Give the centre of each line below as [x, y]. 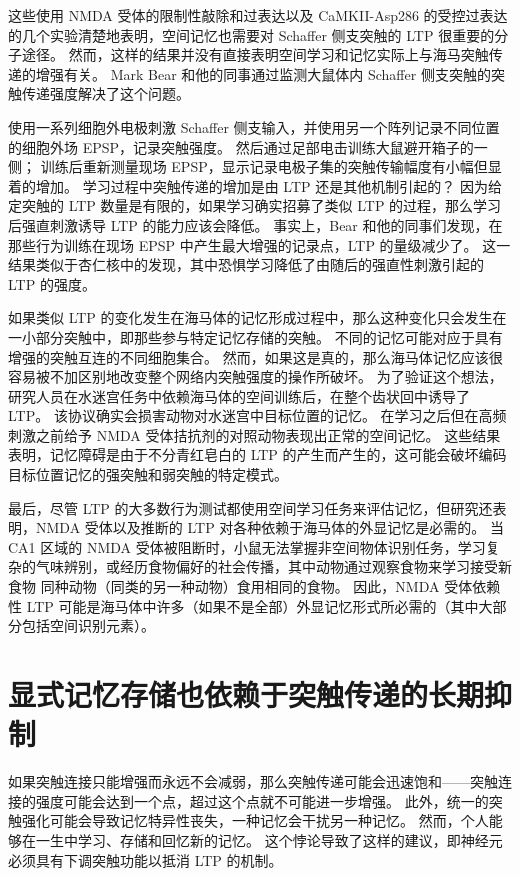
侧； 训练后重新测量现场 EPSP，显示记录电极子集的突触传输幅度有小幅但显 [255, 166]
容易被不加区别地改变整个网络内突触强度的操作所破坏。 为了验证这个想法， [255, 376]
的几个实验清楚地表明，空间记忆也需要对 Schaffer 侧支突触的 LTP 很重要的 [251, 34]
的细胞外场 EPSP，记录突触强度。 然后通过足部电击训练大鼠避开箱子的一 [248, 146]
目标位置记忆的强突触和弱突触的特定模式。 [148, 474]
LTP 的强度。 [52, 283]
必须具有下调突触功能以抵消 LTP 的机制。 [145, 859]
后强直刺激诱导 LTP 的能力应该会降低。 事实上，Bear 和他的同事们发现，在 [255, 224]
